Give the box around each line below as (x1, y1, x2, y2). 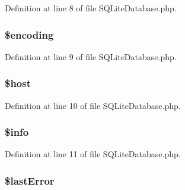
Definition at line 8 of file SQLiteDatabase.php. (5, 2, 177, 14)
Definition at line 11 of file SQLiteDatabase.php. (5, 148, 181, 160)
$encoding (5, 27, 54, 42)
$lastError (5, 173, 55, 188)
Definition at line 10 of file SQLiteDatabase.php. (5, 99, 181, 111)
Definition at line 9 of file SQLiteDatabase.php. (5, 50, 177, 63)
